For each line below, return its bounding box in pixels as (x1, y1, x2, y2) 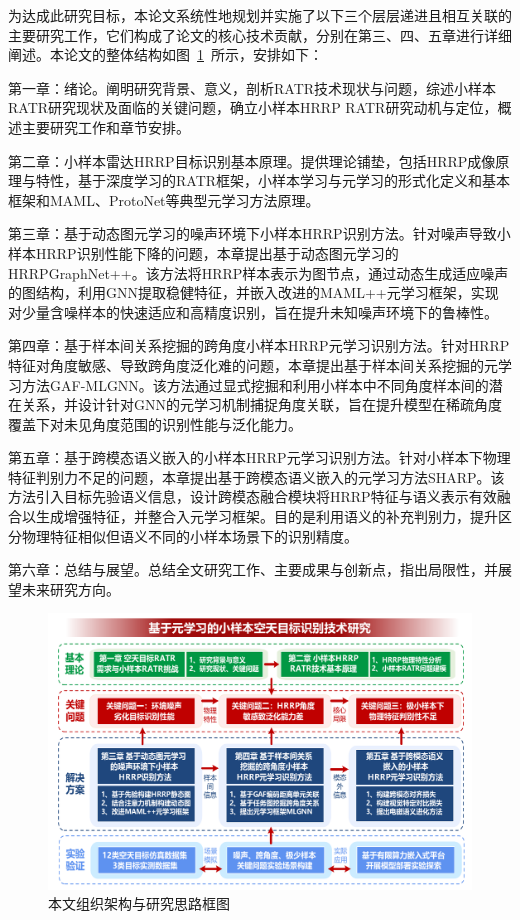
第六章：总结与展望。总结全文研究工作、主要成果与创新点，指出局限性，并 (8, 559, 498, 580)
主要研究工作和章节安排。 (21, 116, 190, 137)
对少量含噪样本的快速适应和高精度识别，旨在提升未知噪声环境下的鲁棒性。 (8, 301, 498, 322)
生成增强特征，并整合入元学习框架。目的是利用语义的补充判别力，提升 (35, 506, 498, 527)
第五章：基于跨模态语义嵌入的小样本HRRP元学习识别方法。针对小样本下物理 (8, 447, 511, 468)
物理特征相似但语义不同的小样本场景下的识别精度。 (21, 525, 358, 546)
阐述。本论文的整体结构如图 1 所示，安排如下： (8, 44, 323, 65)
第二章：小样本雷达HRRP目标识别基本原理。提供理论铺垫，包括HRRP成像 (8, 150, 496, 171)
